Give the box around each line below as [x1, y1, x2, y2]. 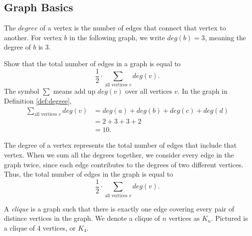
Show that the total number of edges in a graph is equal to [4, 58, 181, 68]
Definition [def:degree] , [4, 95, 72, 105]
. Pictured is [211, 213, 248, 223]
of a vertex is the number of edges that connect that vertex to [40, 23, 226, 33]
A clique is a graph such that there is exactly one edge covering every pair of [4, 203, 234, 213]
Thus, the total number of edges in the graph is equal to [4, 169, 173, 179]
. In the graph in [177, 86, 227, 96]
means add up [53, 86, 96, 96]
